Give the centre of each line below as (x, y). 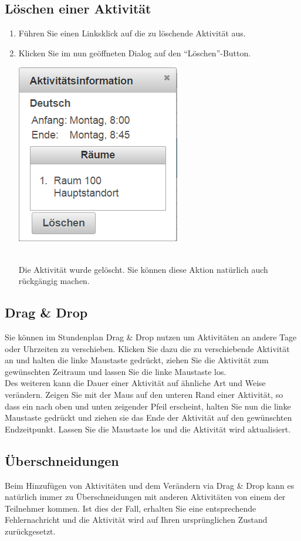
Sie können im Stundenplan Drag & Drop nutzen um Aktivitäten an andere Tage (151, 337)
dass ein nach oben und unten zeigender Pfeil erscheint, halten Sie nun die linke (148, 406)
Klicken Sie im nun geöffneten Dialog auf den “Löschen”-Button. (135, 53)
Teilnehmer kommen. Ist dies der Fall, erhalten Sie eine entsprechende (131, 508)
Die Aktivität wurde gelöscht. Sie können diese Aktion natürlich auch (143, 269)
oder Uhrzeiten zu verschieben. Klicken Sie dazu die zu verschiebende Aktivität (147, 348)
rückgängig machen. (54, 281)
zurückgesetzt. (30, 531)
